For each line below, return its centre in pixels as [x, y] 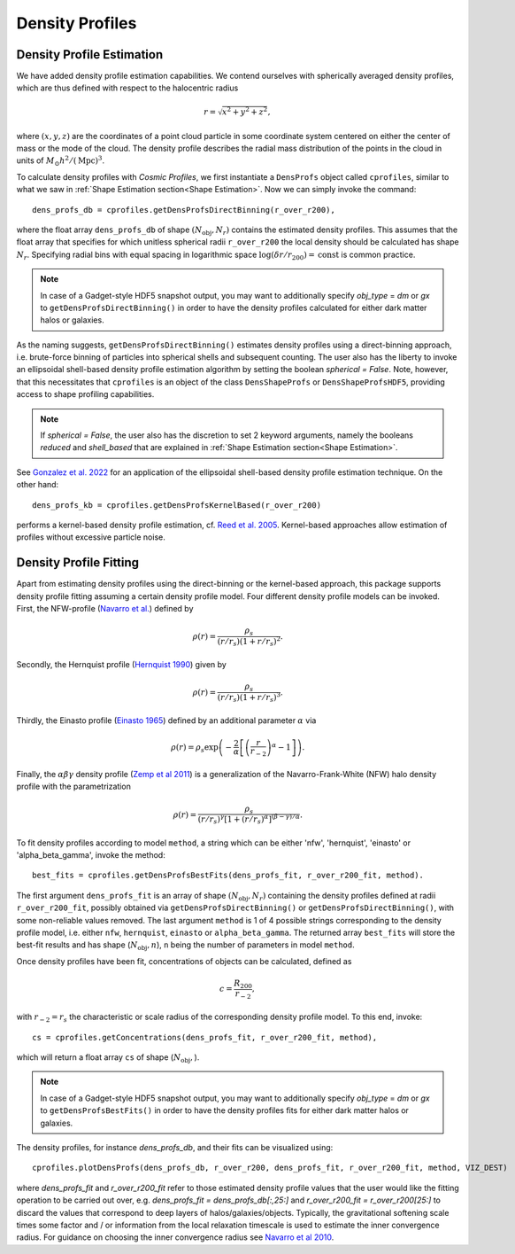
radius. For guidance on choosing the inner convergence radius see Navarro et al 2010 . [175, 1237]
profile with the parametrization [74, 787]
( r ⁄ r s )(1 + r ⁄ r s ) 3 [249, 698]
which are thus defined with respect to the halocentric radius [127, 88]
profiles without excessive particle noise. [91, 537]
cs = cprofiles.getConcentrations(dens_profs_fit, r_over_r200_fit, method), [205, 1037]
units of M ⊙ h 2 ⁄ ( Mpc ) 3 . [61, 161]
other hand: [38, 485]
